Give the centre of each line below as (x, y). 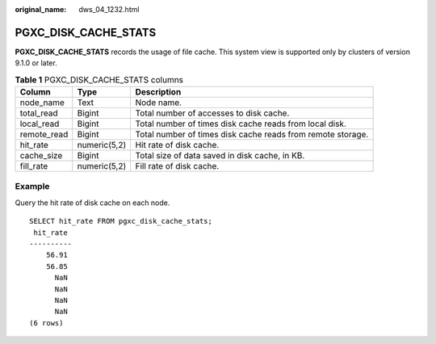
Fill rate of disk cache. (177, 166)
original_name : (41, 9)
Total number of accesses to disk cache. (212, 113)
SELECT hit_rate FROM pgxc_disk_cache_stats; (121, 221)
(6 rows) (46, 323)
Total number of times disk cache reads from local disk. (241, 124)
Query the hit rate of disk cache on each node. (92, 203)
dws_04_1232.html (109, 9)
